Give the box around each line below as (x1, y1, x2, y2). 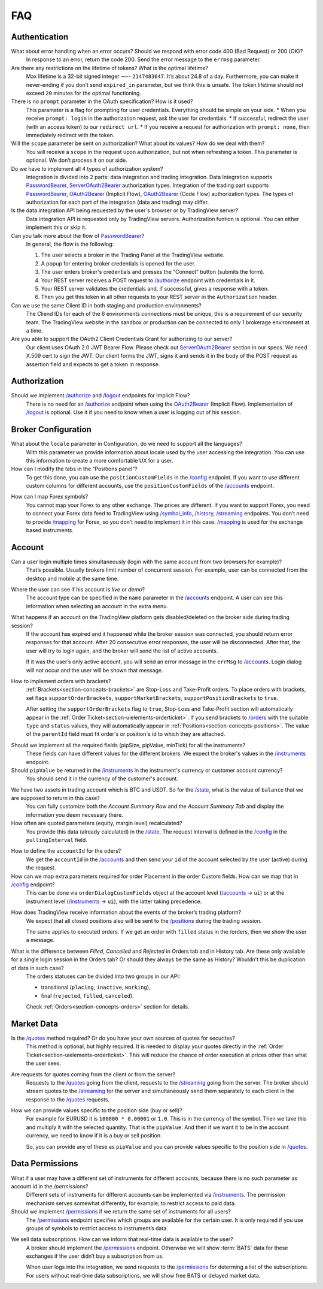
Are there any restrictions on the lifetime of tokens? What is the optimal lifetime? (11, 64, 209, 71)
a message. (26, 937, 55, 944)
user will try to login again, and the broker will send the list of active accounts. (26, 647, 218, 654)
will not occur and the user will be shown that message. (26, 666, 164, 674)
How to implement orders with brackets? (11, 678, 111, 684)
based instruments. (26, 527, 74, 534)
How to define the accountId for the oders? (11, 847, 121, 855)
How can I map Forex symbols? (11, 493, 89, 500)
